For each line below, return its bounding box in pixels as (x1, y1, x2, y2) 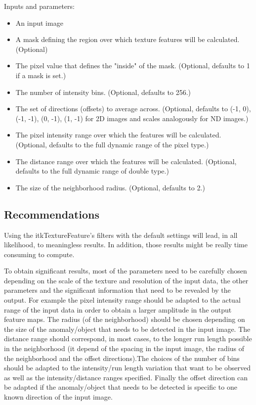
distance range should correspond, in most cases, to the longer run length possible (4, 333, 252, 344)
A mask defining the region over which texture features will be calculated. (15, 34, 240, 45)
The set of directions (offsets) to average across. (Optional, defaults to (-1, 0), (15, 103, 251, 114)
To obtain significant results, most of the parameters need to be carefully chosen (4, 266, 247, 276)
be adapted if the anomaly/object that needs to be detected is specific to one (4, 382, 237, 392)
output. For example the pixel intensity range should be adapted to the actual (4, 295, 241, 305)
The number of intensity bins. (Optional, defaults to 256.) (15, 87, 191, 97)
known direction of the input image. (4, 392, 113, 402)
